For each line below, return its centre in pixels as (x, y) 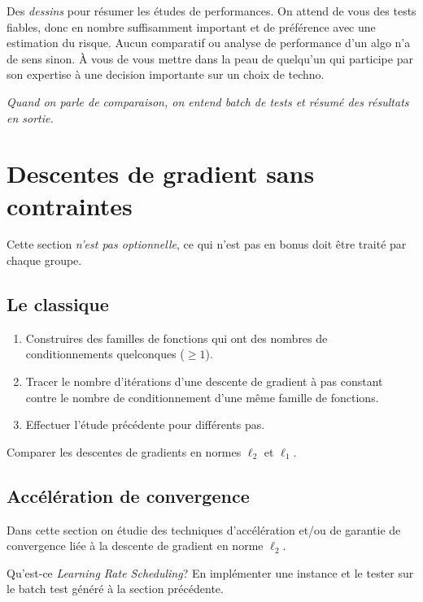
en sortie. (30, 117)
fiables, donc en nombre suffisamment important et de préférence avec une (191, 26)
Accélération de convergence (128, 495)
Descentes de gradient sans (161, 173)
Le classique (58, 304)
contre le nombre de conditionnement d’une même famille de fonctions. (202, 397)
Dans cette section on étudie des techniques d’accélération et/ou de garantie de (204, 529)
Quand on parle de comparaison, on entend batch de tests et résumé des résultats (208, 101)
